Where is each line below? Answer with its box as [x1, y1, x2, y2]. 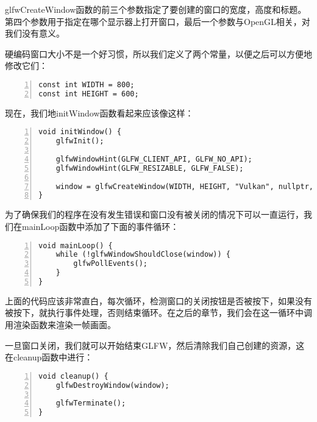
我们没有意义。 [5, 27, 65, 40]
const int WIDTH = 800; [38, 80, 135, 89]
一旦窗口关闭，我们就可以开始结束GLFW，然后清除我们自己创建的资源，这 [5, 338, 305, 351]
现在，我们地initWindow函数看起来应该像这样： [5, 106, 194, 119]
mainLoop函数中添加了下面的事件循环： [21, 220, 179, 232]
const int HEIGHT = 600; [38, 89, 139, 98]
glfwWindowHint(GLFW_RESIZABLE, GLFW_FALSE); [55, 163, 244, 173]
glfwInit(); [55, 137, 104, 146]
